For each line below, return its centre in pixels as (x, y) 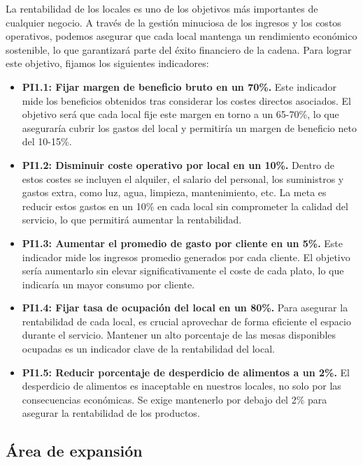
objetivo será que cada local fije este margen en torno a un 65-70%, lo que (180, 114)
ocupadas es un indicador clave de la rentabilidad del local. (148, 349)
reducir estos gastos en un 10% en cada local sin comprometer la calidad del (185, 206)
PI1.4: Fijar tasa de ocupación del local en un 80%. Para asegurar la (185, 308)
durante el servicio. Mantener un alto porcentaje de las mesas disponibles (179, 335)
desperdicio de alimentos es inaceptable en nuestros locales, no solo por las (181, 386)
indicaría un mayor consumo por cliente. (108, 284)
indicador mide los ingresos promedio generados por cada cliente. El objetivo (186, 257)
